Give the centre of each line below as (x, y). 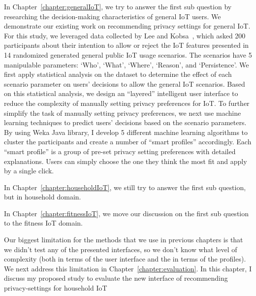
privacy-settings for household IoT (56, 288)
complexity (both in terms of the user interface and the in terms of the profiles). (125, 259)
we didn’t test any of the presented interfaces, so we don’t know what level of (121, 249)
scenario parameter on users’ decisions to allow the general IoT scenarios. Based (125, 83)
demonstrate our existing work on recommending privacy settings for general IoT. (127, 26)
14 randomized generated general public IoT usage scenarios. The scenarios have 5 (128, 54)
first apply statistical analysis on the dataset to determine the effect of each (118, 74)
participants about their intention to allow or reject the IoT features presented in (127, 45)
